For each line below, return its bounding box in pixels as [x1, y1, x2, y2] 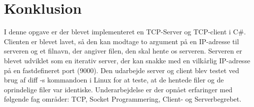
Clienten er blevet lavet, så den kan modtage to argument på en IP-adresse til [4, 36, 239, 46]
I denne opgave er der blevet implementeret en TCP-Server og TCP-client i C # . [4, 27, 246, 37]
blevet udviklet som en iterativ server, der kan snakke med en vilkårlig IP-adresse [4, 55, 251, 65]
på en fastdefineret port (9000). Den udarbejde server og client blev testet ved [4, 65, 239, 75]
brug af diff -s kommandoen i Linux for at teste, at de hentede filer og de [4, 75, 224, 85]
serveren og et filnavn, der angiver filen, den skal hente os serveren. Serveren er [4, 46, 242, 56]
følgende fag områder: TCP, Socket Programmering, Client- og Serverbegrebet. [4, 94, 242, 104]
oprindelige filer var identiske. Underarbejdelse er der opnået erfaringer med [4, 84, 233, 94]
